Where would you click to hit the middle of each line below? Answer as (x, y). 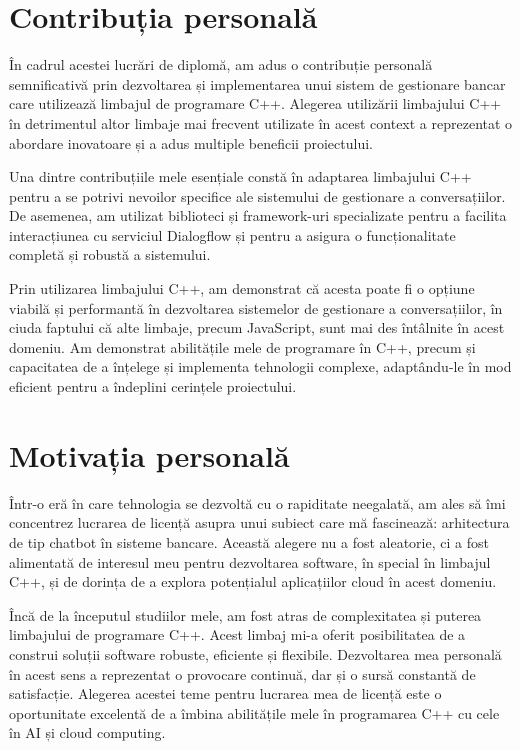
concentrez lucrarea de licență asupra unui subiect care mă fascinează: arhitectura (259, 522)
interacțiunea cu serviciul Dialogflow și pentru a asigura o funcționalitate (232, 234)
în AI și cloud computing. (87, 732)
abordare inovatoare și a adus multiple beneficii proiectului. (191, 142)
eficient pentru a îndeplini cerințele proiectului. (153, 386)
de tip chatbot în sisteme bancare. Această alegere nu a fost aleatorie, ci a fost (249, 541)
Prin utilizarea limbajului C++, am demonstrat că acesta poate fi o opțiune (242, 288)
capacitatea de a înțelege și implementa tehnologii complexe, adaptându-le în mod (260, 366)
